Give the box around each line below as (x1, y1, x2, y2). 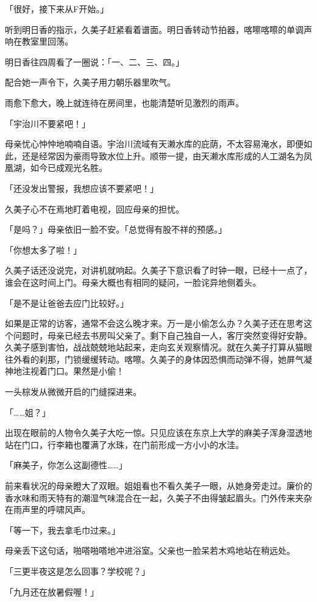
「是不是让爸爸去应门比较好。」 (5, 296, 129, 309)
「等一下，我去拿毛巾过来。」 (5, 523, 120, 536)
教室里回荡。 (21, 35, 73, 48)
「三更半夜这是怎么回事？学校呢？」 (5, 565, 150, 577)
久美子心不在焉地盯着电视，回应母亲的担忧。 (5, 202, 184, 215)
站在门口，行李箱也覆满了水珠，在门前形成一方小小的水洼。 (5, 438, 244, 451)
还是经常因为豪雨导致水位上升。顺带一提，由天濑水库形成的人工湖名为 (21, 149, 304, 162)
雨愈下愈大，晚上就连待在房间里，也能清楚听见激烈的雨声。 (5, 96, 244, 109)
